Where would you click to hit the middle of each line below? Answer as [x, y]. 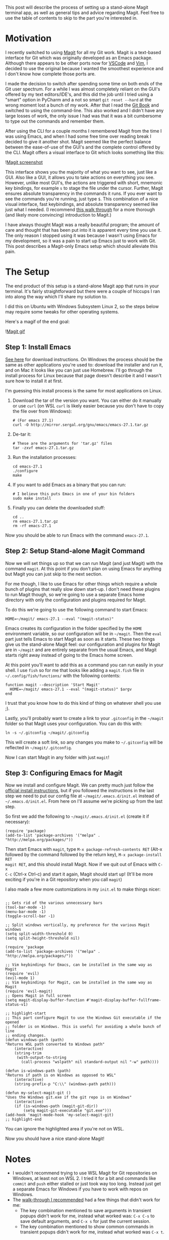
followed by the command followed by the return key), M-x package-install [83, 855]
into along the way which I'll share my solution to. [57, 296]
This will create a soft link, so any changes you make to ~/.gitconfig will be [84, 742]
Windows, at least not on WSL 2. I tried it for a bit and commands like [84, 1178]
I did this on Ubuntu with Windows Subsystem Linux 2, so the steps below [82, 306]
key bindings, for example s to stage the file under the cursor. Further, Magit [84, 188]
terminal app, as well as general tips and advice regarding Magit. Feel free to [85, 13]
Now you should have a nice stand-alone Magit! [55, 1139]
